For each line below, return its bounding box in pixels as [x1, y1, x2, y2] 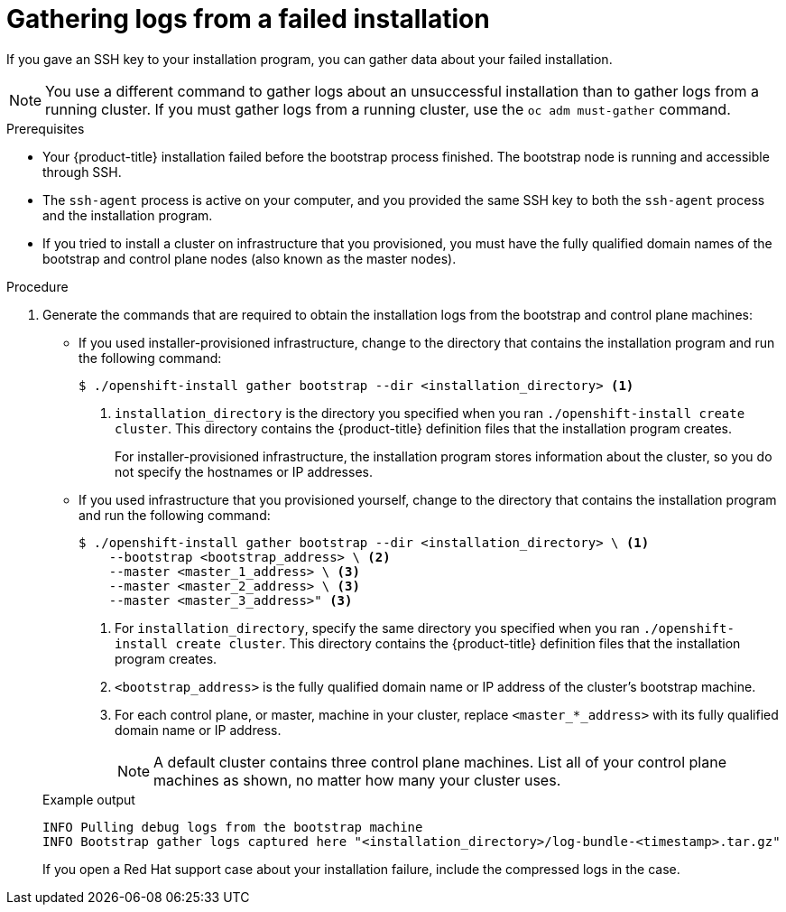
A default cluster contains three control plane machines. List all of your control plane [153, 752, 726, 771]
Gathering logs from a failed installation [6, 4, 490, 34]
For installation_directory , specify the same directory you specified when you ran [115, 619, 640, 636]
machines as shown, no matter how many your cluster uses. [153, 770, 561, 789]
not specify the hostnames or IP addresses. [115, 463, 373, 479]
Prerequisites [6, 120, 85, 136]
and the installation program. [42, 207, 213, 223]
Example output [42, 791, 135, 807]
